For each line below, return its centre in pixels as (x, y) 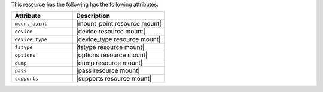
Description (93, 16)
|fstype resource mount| (110, 47)
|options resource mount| (112, 55)
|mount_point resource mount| (118, 24)
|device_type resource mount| (118, 39)
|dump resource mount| (109, 63)
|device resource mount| (111, 32)
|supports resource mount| (114, 79)
